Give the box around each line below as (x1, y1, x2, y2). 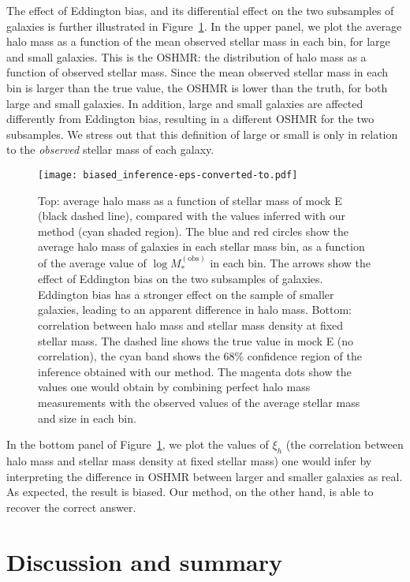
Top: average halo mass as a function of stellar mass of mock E (38, 192, 342, 208)
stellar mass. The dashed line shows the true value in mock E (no (38, 332, 354, 349)
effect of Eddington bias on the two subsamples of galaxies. (38, 270, 323, 287)
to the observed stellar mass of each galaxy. (6, 141, 214, 158)
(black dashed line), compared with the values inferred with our (38, 207, 345, 224)
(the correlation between (285, 436, 404, 453)
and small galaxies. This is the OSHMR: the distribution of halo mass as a (6, 48, 367, 65)
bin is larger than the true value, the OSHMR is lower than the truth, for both (6, 79, 388, 95)
